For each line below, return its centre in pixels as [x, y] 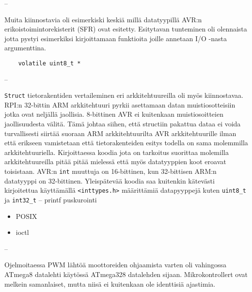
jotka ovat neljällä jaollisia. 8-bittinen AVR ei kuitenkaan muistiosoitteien [114, 114]
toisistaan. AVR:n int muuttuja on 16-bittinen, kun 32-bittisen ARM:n [110, 171]
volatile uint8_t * [49, 63]
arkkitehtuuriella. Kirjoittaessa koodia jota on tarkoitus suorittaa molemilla [117, 152]
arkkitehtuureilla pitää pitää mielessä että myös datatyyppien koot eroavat [115, 161]
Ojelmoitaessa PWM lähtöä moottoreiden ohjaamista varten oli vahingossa [115, 265]
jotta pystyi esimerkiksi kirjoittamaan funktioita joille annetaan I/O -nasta [116, 38]
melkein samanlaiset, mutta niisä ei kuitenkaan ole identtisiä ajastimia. [110, 284]
